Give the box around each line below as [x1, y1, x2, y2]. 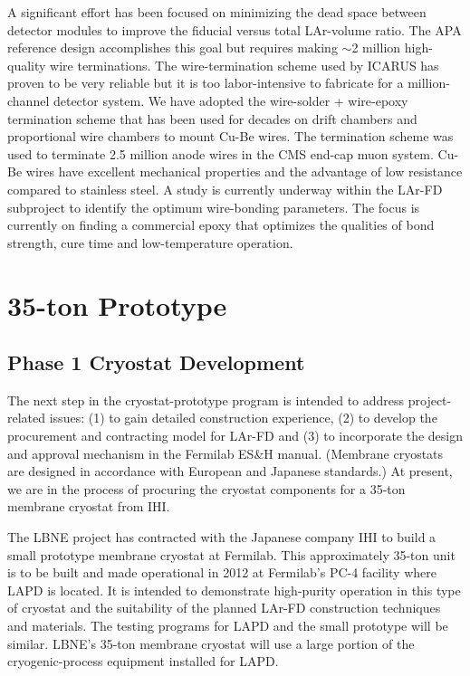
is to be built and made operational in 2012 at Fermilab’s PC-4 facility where [7, 563, 436, 582]
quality [7, 55, 46, 74]
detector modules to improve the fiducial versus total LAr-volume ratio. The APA [7, 20, 462, 39]
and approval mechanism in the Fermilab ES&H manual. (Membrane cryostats [7, 443, 444, 462]
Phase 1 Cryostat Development [7, 348, 305, 376]
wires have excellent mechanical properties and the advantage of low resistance [25, 162, 463, 181]
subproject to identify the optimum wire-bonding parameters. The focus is [7, 197, 420, 216]
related [7, 408, 46, 427]
